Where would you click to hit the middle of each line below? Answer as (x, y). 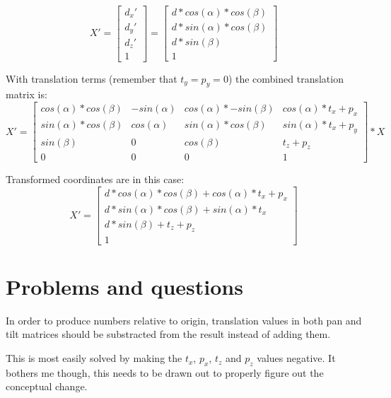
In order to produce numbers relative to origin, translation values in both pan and (184, 320)
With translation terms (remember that (92, 78)
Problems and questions (124, 286)
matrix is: (27, 94)
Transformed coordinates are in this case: (95, 179)
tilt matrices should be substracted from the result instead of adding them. (168, 334)
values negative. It (296, 358)
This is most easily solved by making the (94, 358)
